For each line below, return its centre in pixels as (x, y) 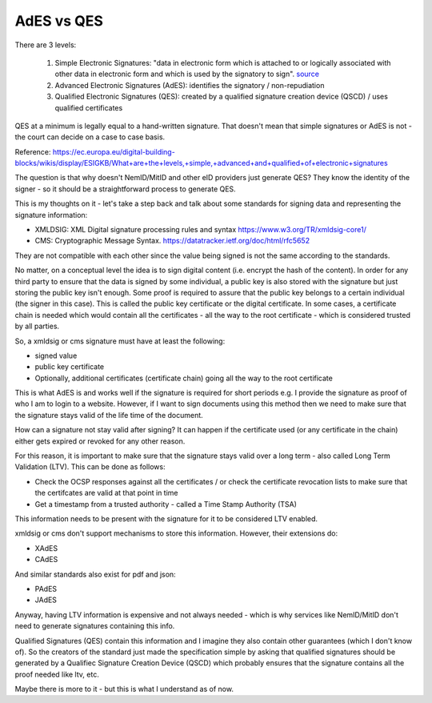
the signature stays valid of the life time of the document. (109, 415)
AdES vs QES (59, 21)
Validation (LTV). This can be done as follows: (90, 467)
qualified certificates (89, 107)
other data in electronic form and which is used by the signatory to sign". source (187, 74)
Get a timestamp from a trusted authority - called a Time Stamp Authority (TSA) (166, 504)
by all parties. (37, 326)
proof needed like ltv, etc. (57, 674)
